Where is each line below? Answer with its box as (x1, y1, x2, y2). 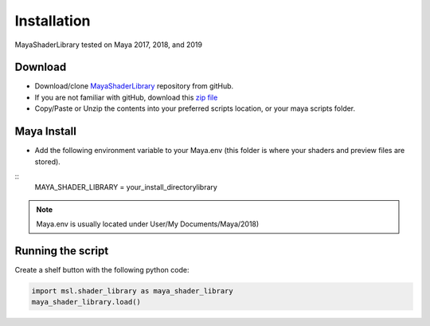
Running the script (14, 244, 109, 257)
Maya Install (14, 124, 77, 139)
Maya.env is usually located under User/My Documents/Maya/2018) (36, 219, 260, 229)
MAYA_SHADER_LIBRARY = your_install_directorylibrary (34, 183, 218, 192)
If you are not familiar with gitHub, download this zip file (34, 92, 218, 102)
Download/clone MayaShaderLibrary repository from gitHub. (34, 81, 234, 91)
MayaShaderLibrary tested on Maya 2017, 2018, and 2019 (14, 40, 203, 49)
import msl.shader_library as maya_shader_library (31, 286, 234, 295)
